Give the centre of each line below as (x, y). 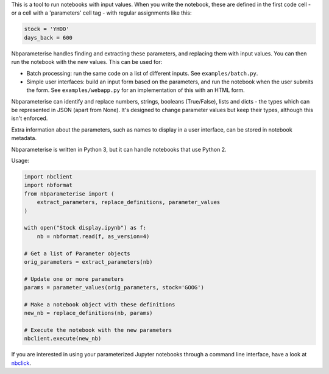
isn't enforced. (30, 118)
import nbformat (48, 185)
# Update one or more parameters (74, 279)
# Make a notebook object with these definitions (100, 304)
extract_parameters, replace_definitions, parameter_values (129, 202)
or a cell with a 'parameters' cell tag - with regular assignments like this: (101, 13)
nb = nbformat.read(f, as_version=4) (93, 236)
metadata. (24, 138)
